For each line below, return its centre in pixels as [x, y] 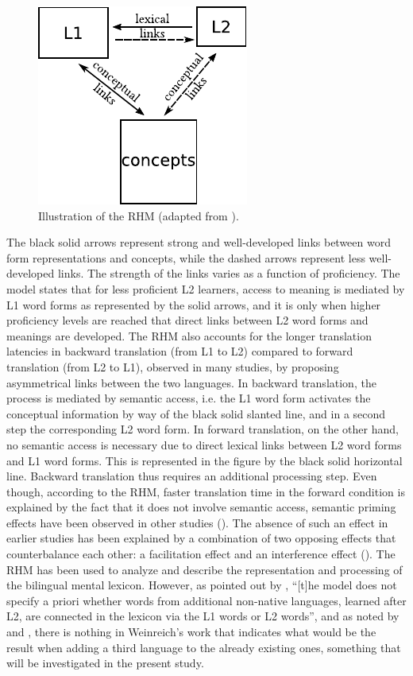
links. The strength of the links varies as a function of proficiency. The [229, 273]
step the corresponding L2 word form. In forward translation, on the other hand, [203, 429]
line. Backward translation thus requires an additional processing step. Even [192, 476]
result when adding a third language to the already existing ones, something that [204, 647]
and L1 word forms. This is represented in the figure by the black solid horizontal [205, 460]
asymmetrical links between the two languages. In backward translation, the [191, 382]
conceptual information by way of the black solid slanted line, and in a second [196, 413]
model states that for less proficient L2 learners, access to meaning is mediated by [206, 288]
